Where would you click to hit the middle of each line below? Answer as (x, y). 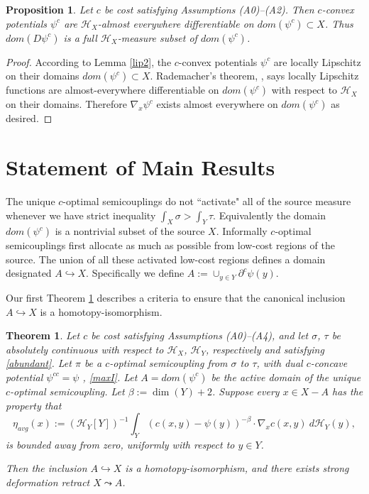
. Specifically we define (135, 273)
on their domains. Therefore (66, 104)
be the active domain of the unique (286, 377)
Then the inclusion (46, 468)
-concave (329, 363)
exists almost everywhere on (217, 104)
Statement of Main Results (141, 166)
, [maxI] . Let (110, 377)
